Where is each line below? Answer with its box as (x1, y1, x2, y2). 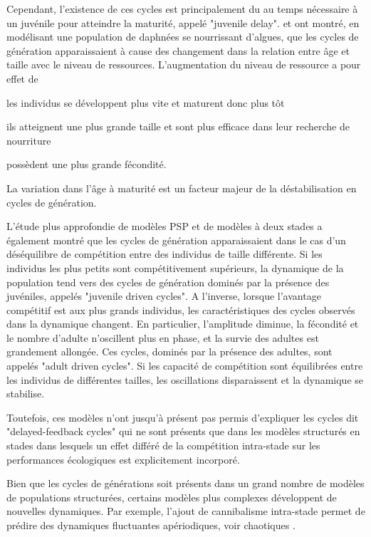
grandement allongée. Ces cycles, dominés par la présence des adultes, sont (6, 344, 333, 359)
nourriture (6, 132, 51, 147)
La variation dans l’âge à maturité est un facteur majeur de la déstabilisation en (6, 180, 357, 195)
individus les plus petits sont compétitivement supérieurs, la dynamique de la (6, 260, 344, 275)
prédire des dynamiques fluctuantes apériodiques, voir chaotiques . (6, 518, 296, 532)
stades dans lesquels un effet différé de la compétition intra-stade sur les (6, 438, 320, 453)
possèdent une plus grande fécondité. (6, 157, 167, 172)
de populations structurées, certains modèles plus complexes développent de (6, 489, 337, 504)
